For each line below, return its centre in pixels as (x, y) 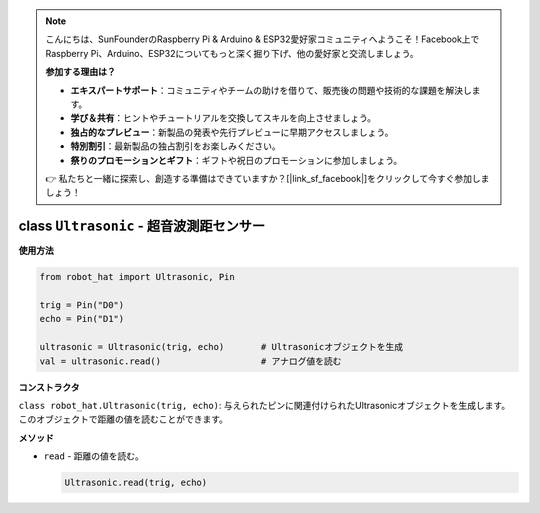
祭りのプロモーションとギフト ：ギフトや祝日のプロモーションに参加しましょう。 (236, 160)
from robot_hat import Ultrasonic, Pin (137, 277)
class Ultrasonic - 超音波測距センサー (141, 226)
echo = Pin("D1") (82, 319)
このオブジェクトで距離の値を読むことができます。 (123, 419)
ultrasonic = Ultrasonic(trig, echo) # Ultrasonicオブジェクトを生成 (221, 347)
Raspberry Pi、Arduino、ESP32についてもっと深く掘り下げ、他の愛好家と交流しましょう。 (232, 53)
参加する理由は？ (80, 72)
